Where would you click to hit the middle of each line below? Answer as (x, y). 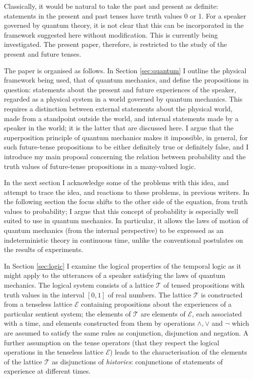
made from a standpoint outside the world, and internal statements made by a (121, 118)
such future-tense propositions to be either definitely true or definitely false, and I (126, 147)
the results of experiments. (44, 249)
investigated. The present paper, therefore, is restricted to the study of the (116, 44)
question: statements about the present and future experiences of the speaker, (120, 89)
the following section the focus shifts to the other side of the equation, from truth (126, 201)
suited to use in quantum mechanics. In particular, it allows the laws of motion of (126, 221)
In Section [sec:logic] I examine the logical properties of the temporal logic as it (123, 265)
